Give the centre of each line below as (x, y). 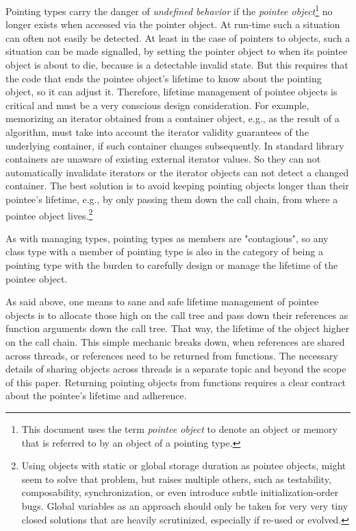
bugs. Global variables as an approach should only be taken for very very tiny (185, 505)
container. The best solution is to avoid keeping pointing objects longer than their (177, 186)
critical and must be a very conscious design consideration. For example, (157, 105)
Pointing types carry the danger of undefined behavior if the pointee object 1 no (169, 10)
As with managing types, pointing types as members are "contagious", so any (167, 238)
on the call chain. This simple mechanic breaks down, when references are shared (175, 341)
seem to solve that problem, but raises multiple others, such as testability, (176, 479)
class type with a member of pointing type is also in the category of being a (164, 251)
